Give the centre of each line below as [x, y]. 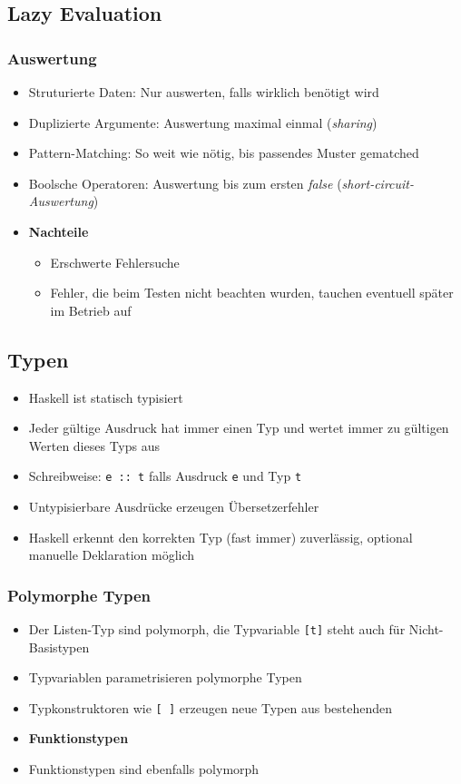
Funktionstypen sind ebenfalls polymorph [144, 769]
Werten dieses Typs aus [94, 445]
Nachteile [59, 231]
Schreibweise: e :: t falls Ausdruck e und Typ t [165, 476]
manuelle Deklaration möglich [112, 555]
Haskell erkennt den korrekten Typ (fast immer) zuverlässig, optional [221, 537]
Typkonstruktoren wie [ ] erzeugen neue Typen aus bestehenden [211, 707]
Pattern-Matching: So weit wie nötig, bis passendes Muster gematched [224, 153]
